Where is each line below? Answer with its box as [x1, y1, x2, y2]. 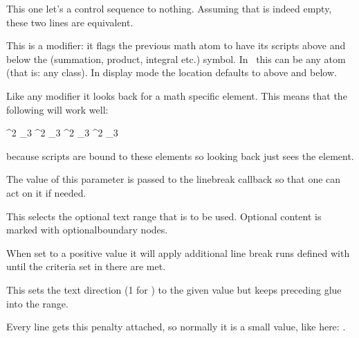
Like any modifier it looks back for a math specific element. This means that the [6, 88, 347, 103]
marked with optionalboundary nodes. [6, 222, 168, 237]
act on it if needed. [6, 185, 86, 199]
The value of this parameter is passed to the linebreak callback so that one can [6, 172, 341, 186]
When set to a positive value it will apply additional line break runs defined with [6, 245, 350, 260]
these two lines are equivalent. [6, 15, 134, 29]
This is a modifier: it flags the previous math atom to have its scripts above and [6, 38, 346, 53]
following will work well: [6, 102, 109, 116]
